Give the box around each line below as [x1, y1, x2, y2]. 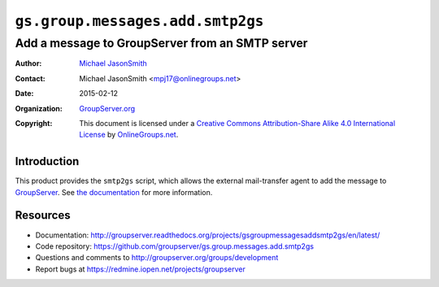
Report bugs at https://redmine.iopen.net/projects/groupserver [35, 264, 246, 274]
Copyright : [15, 118, 53, 128]
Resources [15, 208, 71, 223]
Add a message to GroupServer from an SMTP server [15, 36, 308, 50]
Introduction [15, 154, 80, 168]
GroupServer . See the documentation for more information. [15, 187, 213, 197]
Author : [15, 59, 42, 68]
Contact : [15, 73, 46, 83]
